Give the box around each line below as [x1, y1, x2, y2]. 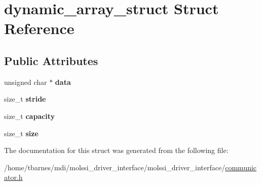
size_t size [4, 128, 39, 138]
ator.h [4, 172, 23, 182]
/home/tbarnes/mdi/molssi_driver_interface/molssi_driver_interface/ [4, 162, 226, 172]
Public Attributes [4, 52, 98, 68]
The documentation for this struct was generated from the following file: [4, 145, 229, 156]
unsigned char [4, 76, 47, 87]
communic [225, 162, 257, 172]
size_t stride [4, 94, 46, 104]
